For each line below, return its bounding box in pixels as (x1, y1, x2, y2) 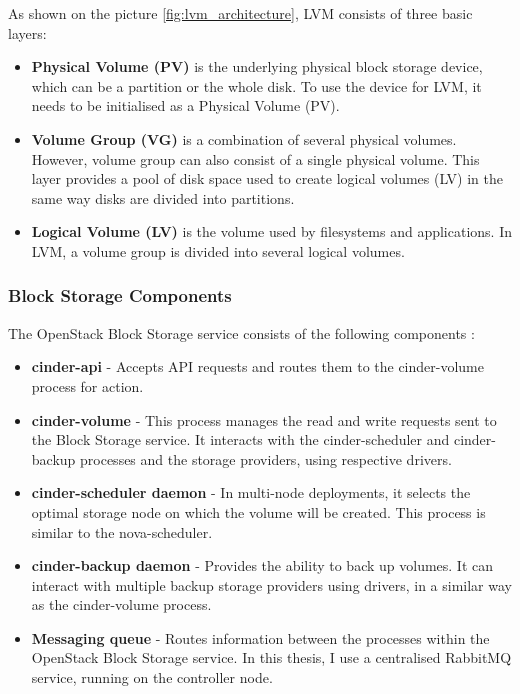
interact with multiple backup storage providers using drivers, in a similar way (31, 574, 512, 595)
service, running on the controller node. (31, 667, 273, 688)
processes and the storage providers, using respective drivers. (80, 448, 452, 469)
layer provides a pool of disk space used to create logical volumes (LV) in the (31, 168, 504, 189)
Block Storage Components (8, 283, 232, 308)
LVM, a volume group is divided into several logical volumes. (31, 240, 405, 261)
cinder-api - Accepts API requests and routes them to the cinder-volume (31, 356, 484, 377)
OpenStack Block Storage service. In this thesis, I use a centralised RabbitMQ (31, 647, 512, 668)
